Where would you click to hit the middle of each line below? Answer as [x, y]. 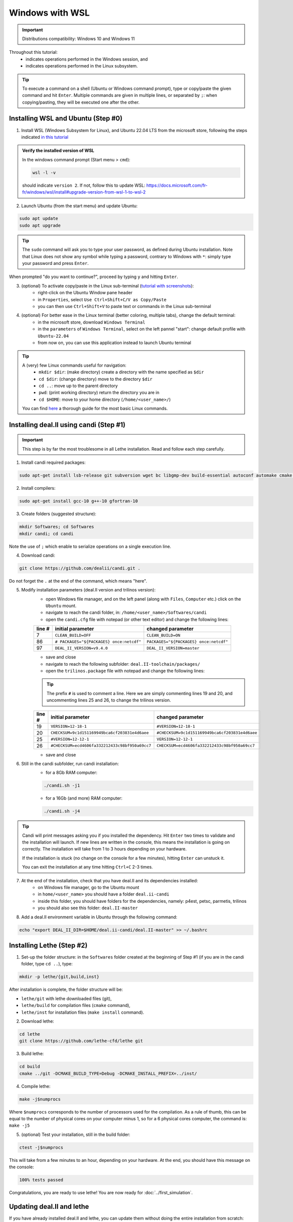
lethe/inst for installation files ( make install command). [83, 1012]
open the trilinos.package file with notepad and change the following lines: [125, 671]
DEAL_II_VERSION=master [173, 648]
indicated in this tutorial [45, 137]
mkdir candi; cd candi [46, 534]
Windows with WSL [49, 13]
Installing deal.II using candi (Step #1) [67, 425]
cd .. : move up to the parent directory [78, 386]
